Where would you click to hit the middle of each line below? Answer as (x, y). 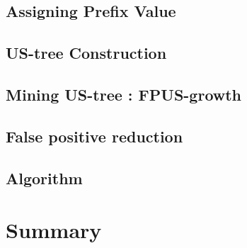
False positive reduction (94, 136)
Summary (54, 230)
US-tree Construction (86, 53)
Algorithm (44, 177)
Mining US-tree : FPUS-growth (124, 94)
